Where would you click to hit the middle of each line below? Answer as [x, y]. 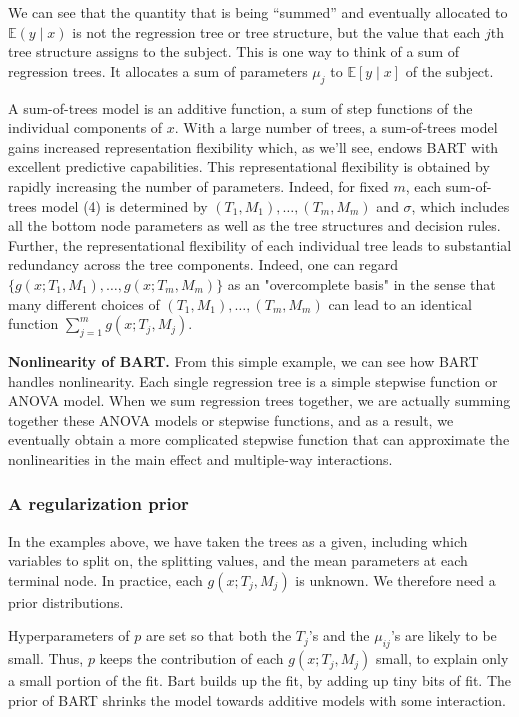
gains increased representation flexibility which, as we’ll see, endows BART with [253, 146]
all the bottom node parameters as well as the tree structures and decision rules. [254, 225]
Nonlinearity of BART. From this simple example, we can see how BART [243, 360]
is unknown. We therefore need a [395, 579]
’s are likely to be [443, 635]
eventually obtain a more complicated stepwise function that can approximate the [259, 439]
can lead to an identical [400, 303]
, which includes [460, 205]
